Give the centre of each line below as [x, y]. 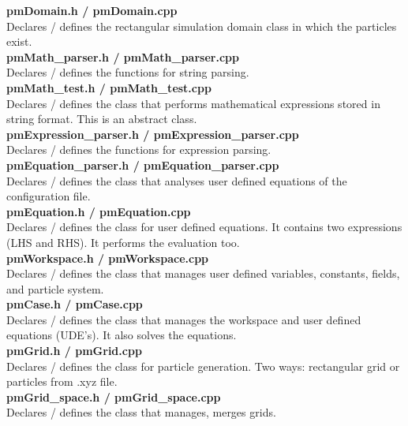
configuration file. [49, 196]
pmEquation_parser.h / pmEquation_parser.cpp [143, 164]
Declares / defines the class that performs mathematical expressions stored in [193, 103]
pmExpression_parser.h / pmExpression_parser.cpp [153, 134]
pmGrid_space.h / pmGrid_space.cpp [114, 396]
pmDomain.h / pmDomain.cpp [92, 10]
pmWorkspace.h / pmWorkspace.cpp [108, 258]
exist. [19, 41]
